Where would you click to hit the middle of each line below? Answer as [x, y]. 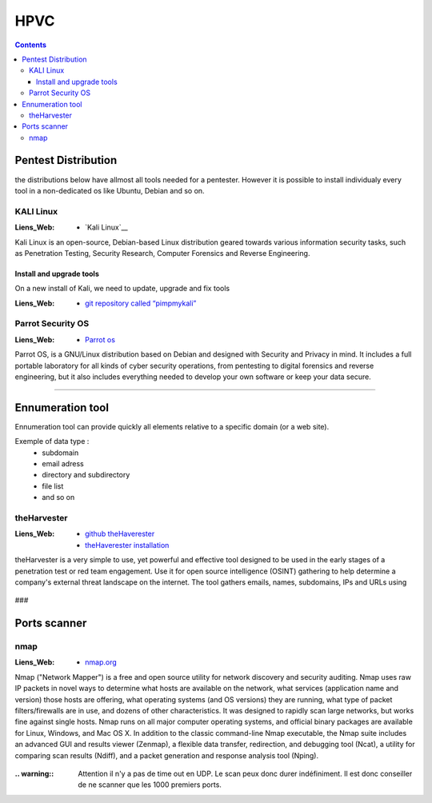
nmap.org [101, 662]
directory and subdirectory [86, 475]
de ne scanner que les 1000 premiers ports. [150, 785]
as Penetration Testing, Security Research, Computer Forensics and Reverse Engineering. [162, 253]
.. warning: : [34, 773]
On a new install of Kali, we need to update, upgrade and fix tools [122, 289]
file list [53, 486]
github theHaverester [120, 534]
